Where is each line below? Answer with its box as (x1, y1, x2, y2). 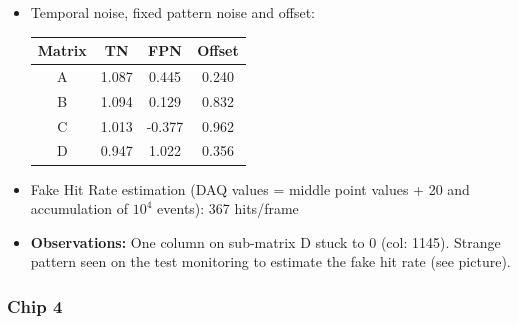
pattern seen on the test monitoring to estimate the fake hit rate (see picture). (30, 251, 511, 272)
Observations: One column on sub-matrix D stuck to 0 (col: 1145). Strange (30, 231, 501, 252)
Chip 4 (7, 293, 63, 318)
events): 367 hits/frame (157, 198, 299, 219)
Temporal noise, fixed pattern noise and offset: (30, 2, 315, 22)
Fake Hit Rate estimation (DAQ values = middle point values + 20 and (30, 178, 470, 199)
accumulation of (30, 198, 129, 219)
